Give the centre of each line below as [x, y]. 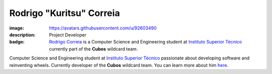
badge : [17, 42]
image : [17, 28]
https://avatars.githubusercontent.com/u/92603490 [103, 28]
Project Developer [68, 34]
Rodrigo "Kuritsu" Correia [65, 13]
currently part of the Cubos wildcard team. [93, 49]
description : [22, 34]
